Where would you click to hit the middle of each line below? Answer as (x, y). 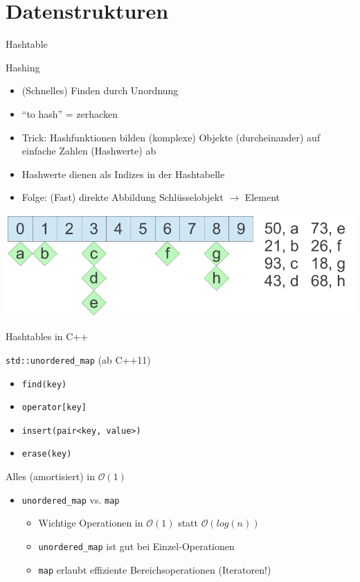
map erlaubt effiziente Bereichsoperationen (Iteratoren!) (155, 569)
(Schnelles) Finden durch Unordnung (100, 90)
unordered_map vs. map (71, 499)
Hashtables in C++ (47, 336)
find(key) (44, 384)
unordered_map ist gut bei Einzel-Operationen (136, 546)
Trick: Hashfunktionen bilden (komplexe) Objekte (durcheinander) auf (171, 137)
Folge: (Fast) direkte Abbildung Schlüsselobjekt (123, 197)
